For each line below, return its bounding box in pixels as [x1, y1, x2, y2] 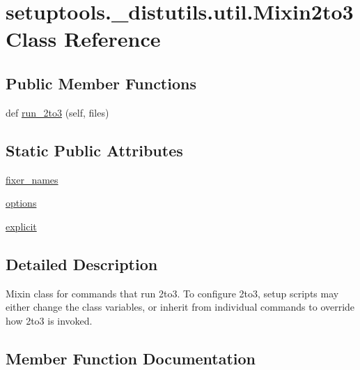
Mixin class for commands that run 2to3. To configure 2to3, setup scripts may [6, 286, 339, 300]
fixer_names [6, 172, 58, 186]
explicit [6, 219, 37, 233]
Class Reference [6, 24, 161, 53]
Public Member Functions [6, 72, 196, 94]
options [6, 195, 37, 210]
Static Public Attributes [6, 139, 183, 161]
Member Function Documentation [6, 347, 256, 369]
